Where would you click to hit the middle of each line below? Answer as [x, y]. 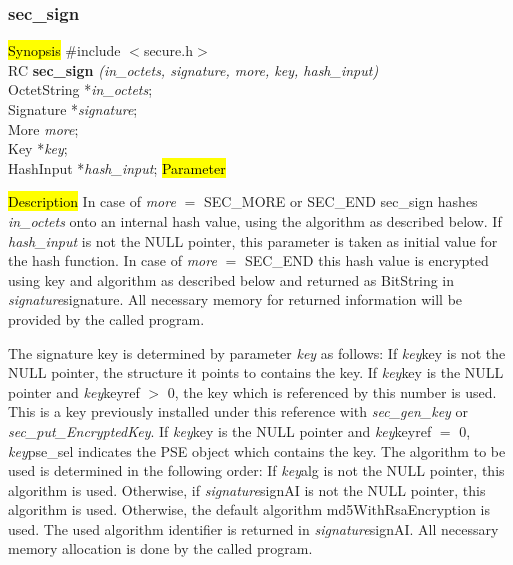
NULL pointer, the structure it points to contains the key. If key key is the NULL [256, 372]
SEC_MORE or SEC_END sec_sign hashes [340, 201]
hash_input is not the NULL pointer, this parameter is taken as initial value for [253, 240]
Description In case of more [92, 201]
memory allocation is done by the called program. [160, 548]
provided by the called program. [106, 318]
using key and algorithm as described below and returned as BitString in [231, 279]
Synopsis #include [64, 50]
